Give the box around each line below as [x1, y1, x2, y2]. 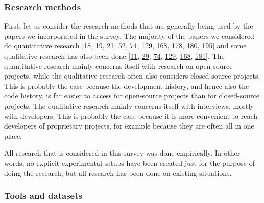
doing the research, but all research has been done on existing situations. [4, 167, 232, 178]
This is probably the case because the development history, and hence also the [4, 80, 249, 91]
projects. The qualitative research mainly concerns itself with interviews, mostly [4, 100, 254, 111]
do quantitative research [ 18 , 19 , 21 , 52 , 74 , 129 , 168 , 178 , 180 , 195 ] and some [4, 40, 247, 51]
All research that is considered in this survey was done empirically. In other [4, 147, 241, 158]
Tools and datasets [4, 189, 82, 202]
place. [4, 130, 22, 141]
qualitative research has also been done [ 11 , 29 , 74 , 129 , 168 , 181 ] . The [4, 50, 225, 61]
